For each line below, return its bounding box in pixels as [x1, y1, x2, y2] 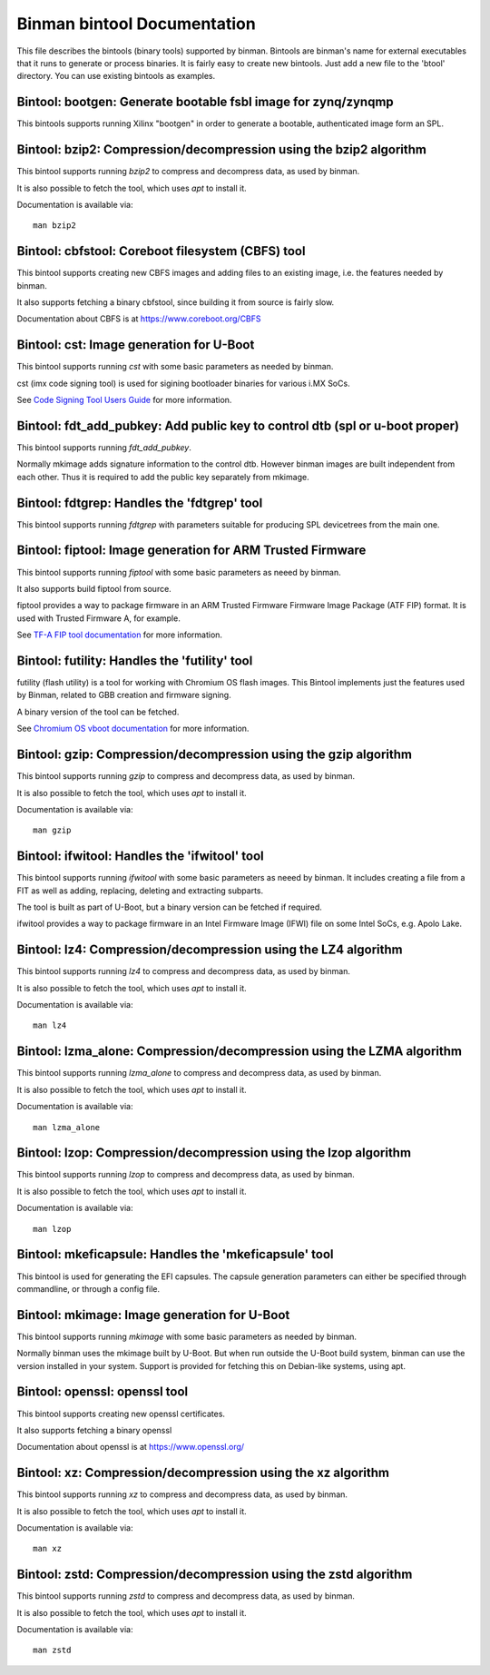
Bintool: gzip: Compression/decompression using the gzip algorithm [16, 747, 413, 763]
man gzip [33, 825, 72, 835]
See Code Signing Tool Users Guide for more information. [16, 395, 232, 406]
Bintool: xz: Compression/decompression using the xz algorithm [16, 1465, 390, 1481]
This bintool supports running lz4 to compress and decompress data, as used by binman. [16, 966, 351, 977]
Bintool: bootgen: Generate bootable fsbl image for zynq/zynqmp [16, 94, 394, 110]
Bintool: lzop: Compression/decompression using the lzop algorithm [16, 1145, 412, 1161]
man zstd [33, 1645, 72, 1656]
